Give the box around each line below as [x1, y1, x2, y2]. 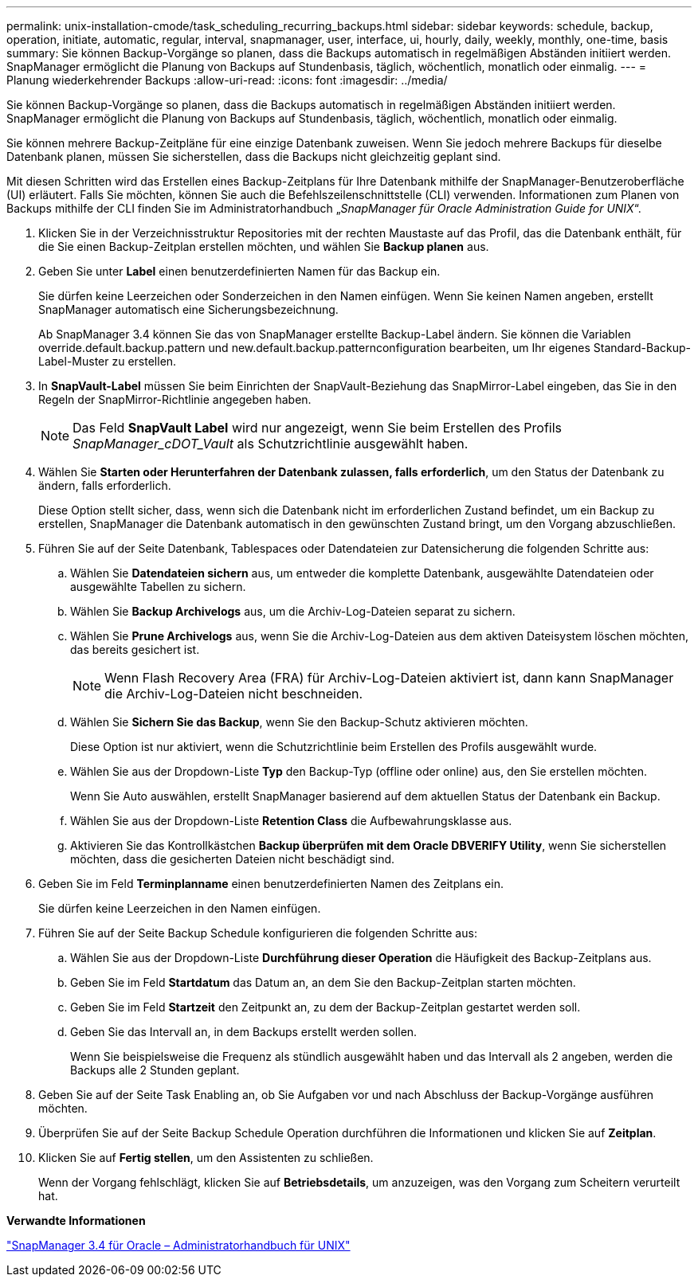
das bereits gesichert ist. [70, 643, 200, 656]
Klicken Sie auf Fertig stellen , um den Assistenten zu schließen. [38, 1151, 374, 1164]
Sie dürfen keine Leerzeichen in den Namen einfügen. [38, 902, 321, 915]
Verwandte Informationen [6, 1214, 146, 1227]
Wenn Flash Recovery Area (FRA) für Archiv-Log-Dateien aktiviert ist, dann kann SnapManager [104, 670, 674, 686]
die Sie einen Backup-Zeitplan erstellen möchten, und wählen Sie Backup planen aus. [38, 240, 489, 253]
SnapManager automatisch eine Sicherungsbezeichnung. [38, 303, 339, 316]
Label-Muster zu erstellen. [38, 354, 177, 368]
